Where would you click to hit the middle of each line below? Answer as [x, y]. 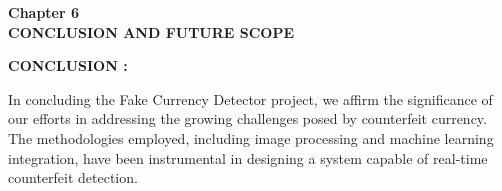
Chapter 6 [44, 12]
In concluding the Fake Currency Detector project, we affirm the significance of [250, 98]
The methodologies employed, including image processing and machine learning [251, 137]
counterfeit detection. [73, 177]
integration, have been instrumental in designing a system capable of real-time [248, 157]
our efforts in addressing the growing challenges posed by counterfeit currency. [247, 118]
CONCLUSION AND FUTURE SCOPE [151, 31]
